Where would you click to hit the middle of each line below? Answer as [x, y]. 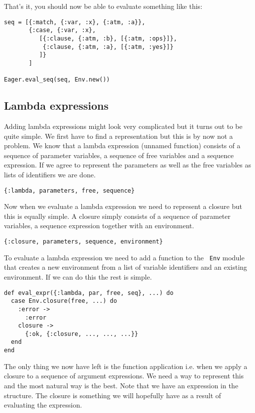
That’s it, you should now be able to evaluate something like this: [103, 6]
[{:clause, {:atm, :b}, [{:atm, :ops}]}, [108, 38]
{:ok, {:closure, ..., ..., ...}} [82, 334]
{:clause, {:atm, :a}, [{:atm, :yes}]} [108, 47]
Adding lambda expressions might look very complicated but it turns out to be [123, 126]
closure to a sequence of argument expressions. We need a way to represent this [124, 376]
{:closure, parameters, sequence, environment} [84, 242]
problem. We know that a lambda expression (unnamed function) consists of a [122, 145]
